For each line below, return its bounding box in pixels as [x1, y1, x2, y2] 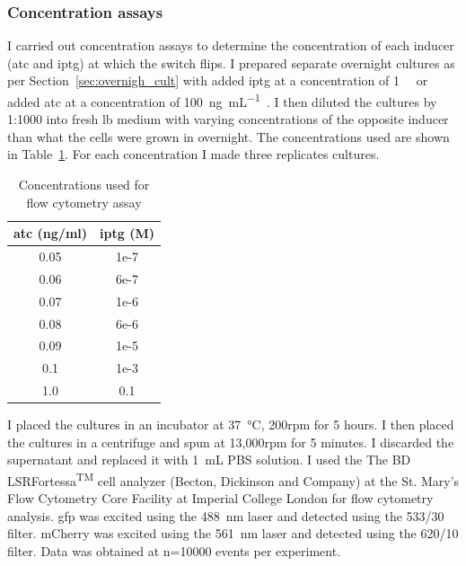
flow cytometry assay [26, 192, 142, 211]
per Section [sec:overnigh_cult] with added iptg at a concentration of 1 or [7, 71, 428, 90]
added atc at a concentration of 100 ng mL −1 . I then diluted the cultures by [7, 90, 437, 111]
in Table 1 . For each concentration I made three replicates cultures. [7, 145, 380, 164]
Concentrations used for [18, 175, 150, 194]
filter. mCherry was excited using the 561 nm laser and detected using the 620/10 [7, 524, 459, 543]
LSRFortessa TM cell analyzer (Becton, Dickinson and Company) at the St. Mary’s [7, 469, 460, 490]
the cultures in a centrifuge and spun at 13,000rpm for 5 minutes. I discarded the [7, 432, 454, 451]
